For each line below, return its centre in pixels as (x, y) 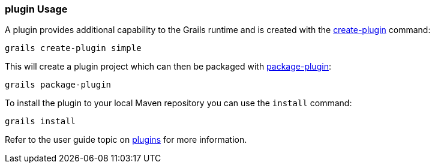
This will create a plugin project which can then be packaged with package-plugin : (168, 67)
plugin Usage (36, 9)
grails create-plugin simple (73, 48)
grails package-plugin (58, 85)
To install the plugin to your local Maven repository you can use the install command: (178, 103)
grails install (40, 121)
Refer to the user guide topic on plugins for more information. (126, 140)
